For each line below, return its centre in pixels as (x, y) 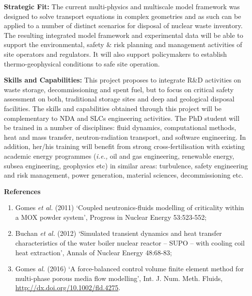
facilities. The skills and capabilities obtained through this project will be (113, 108)
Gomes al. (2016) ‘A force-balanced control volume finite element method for (129, 269)
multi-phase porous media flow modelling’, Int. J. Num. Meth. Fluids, (119, 278)
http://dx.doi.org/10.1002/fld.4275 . (68, 288)
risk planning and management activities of (178, 44)
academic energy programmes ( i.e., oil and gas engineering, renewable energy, (119, 156)
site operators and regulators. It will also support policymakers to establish (116, 54)
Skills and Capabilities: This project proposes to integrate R (98, 80)
